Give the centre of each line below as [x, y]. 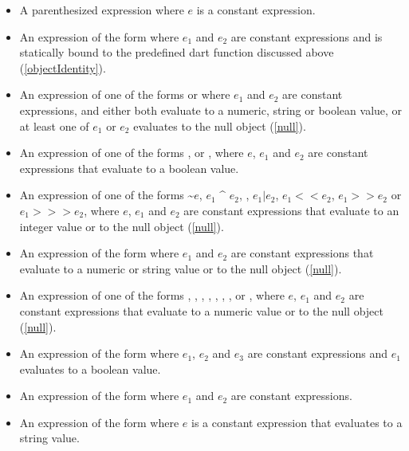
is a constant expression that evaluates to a [297, 422]
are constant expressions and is [307, 36]
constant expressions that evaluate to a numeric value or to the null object [201, 310]
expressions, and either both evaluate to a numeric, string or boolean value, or [211, 110]
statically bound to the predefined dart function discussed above [177, 52]
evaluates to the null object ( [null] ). [220, 125]
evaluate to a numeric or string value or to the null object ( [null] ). [181, 268]
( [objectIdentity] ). [63, 67]
